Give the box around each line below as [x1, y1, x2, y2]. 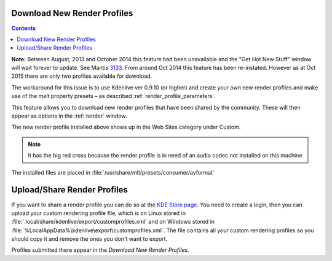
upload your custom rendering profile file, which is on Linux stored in [11, 209, 186, 217]
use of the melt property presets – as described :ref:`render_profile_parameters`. [11, 93, 216, 100]
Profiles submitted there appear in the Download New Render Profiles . [11, 246, 190, 254]
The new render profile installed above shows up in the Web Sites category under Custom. [11, 123, 241, 131]
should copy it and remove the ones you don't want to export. [11, 235, 168, 243]
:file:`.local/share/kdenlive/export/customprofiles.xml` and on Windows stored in [11, 218, 215, 225]
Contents [11, 25, 36, 32]
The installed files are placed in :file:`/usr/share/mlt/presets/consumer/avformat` [11, 168, 215, 176]
